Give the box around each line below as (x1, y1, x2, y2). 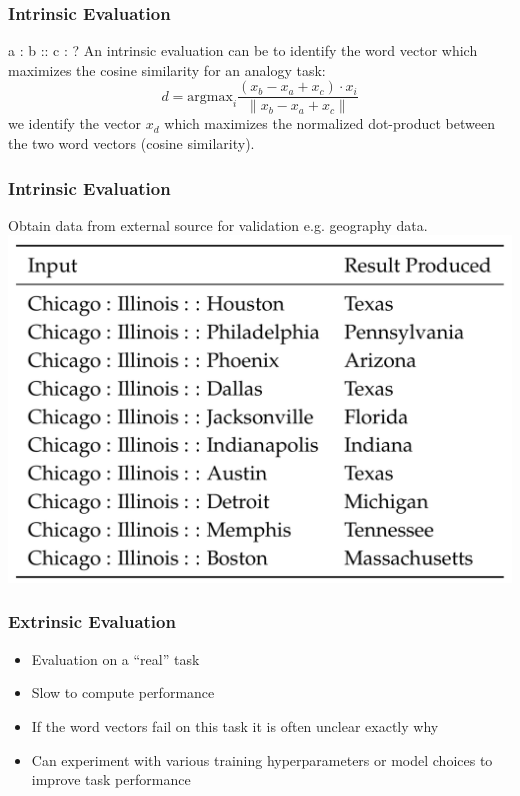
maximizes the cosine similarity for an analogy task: (8, 59, 326, 80)
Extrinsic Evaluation (8, 609, 176, 634)
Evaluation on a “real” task (31, 648, 200, 669)
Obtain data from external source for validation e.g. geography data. (8, 214, 428, 235)
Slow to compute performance (31, 682, 215, 703)
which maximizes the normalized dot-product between (164, 113, 495, 134)
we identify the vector (8, 113, 142, 134)
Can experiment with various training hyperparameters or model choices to (31, 749, 493, 770)
